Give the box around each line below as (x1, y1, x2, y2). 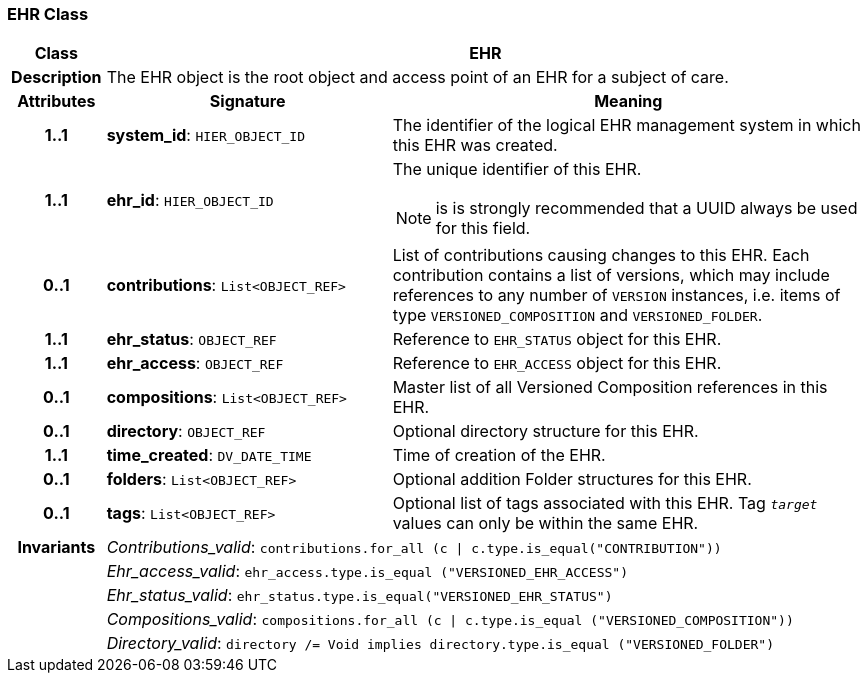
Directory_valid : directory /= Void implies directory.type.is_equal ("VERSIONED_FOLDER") (106, 633, 774, 654)
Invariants (17, 537, 96, 558)
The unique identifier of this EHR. (392, 159, 642, 180)
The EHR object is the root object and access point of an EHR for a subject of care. (106, 67, 729, 88)
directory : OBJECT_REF (106, 421, 266, 442)
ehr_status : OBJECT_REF (106, 329, 277, 350)
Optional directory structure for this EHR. (392, 421, 699, 442)
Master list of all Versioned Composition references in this (392, 377, 828, 398)
